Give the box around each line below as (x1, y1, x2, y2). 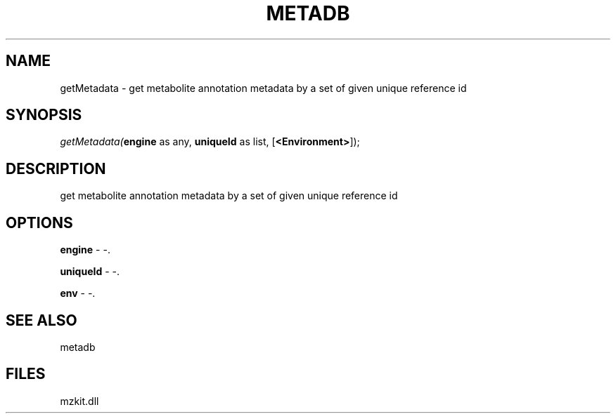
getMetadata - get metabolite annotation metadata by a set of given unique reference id (60, 81, 467, 94)
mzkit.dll (60, 394, 99, 407)
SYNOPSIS (6, 106, 82, 124)
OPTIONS (6, 213, 73, 232)
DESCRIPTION (6, 159, 106, 178)
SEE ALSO (6, 311, 77, 329)
